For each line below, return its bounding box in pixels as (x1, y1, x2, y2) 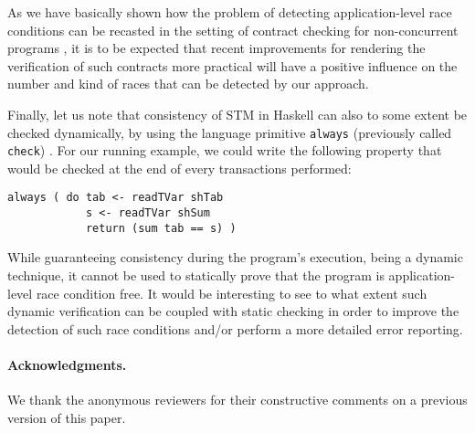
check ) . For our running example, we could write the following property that (7, 141, 442, 160)
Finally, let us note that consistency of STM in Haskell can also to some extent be (7, 104, 468, 123)
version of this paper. (7, 407, 126, 427)
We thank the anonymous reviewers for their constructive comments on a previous (7, 390, 468, 409)
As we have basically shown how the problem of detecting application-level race (7, 3, 452, 21)
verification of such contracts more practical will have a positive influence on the (7, 56, 458, 75)
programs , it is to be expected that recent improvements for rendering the (7, 38, 426, 58)
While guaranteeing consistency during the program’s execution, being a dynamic (7, 248, 463, 267)
